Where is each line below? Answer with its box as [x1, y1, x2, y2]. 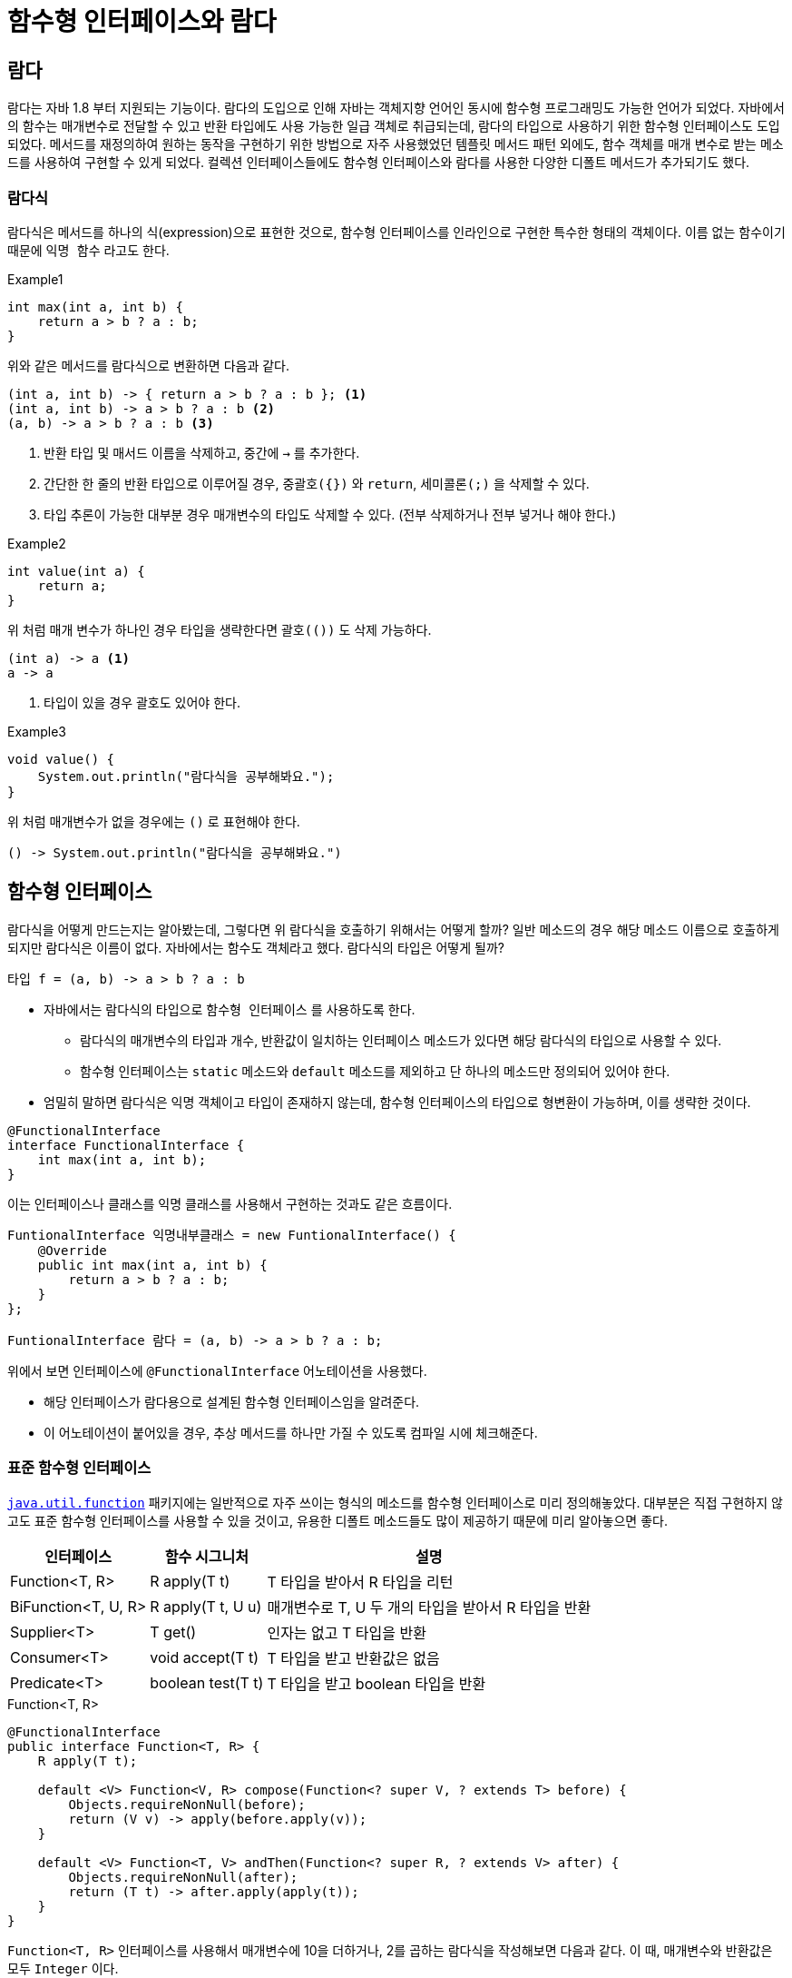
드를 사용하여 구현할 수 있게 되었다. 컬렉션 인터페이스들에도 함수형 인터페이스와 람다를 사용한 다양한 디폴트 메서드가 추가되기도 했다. [7, 154, 750, 171]
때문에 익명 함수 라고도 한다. [7, 242, 170, 258]
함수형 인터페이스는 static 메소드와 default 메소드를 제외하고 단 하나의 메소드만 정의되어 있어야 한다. [80, 1063, 670, 1079]
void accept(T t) [150, 1647, 259, 1666]
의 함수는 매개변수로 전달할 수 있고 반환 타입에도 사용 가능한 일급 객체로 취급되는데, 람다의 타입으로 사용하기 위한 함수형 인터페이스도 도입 [7, 118, 780, 134]
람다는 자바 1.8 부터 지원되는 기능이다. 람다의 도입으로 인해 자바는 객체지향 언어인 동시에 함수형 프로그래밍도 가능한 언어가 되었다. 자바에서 [7, 100, 785, 116]
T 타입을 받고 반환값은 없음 [267, 1648, 440, 1667]
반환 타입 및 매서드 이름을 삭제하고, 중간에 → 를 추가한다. [44, 444, 360, 460]
